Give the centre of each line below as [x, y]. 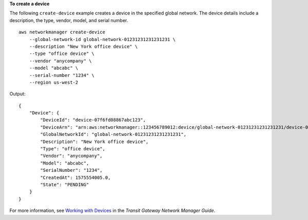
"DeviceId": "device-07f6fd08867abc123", [93, 120]
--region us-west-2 [54, 82]
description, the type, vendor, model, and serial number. [69, 20]
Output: [17, 94]
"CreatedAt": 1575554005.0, [75, 177]
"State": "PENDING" [65, 184]
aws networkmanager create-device [62, 32]
